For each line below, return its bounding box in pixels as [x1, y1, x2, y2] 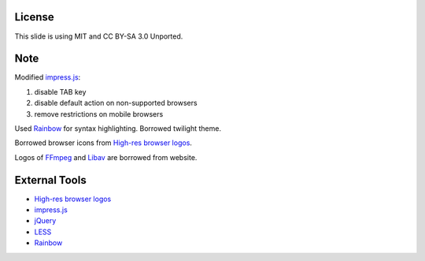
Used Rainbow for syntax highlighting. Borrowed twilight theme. [14, 123, 222, 133]
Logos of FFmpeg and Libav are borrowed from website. [14, 152, 198, 162]
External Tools [14, 173, 87, 187]
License [14, 10, 54, 24]
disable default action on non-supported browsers [34, 99, 198, 108]
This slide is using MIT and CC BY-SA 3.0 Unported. [14, 32, 183, 41]
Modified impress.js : [14, 73, 81, 82]
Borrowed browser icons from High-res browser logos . [14, 138, 193, 147]
